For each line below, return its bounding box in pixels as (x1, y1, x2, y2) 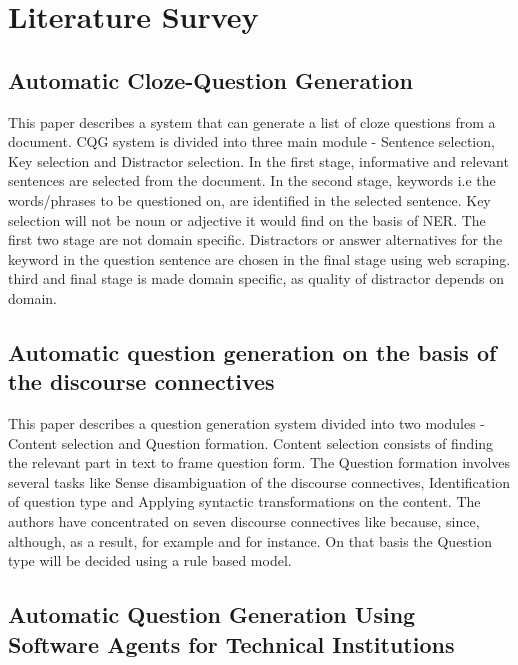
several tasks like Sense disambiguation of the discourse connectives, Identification (8, 471, 510, 492)
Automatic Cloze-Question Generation (8, 64, 413, 95)
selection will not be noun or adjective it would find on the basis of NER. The (8, 209, 486, 230)
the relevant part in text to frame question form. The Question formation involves (8, 452, 511, 473)
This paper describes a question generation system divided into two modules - (8, 413, 486, 434)
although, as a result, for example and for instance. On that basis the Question (8, 530, 492, 551)
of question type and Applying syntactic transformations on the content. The (8, 491, 481, 512)
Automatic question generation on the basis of (8, 336, 497, 367)
